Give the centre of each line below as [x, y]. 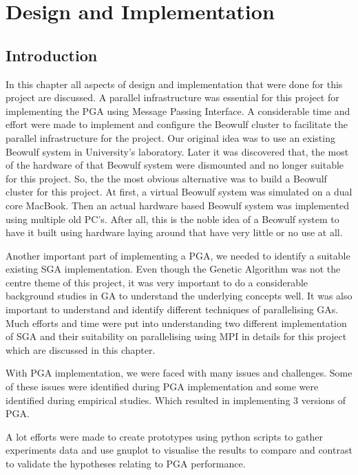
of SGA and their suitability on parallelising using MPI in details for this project [176, 336]
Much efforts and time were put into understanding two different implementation [176, 323]
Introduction [52, 55]
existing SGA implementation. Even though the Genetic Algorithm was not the [173, 269]
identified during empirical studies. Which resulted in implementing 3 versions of [176, 400]
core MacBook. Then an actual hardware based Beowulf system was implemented [177, 205]
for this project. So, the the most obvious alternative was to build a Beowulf [166, 178]
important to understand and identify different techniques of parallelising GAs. [172, 309]
